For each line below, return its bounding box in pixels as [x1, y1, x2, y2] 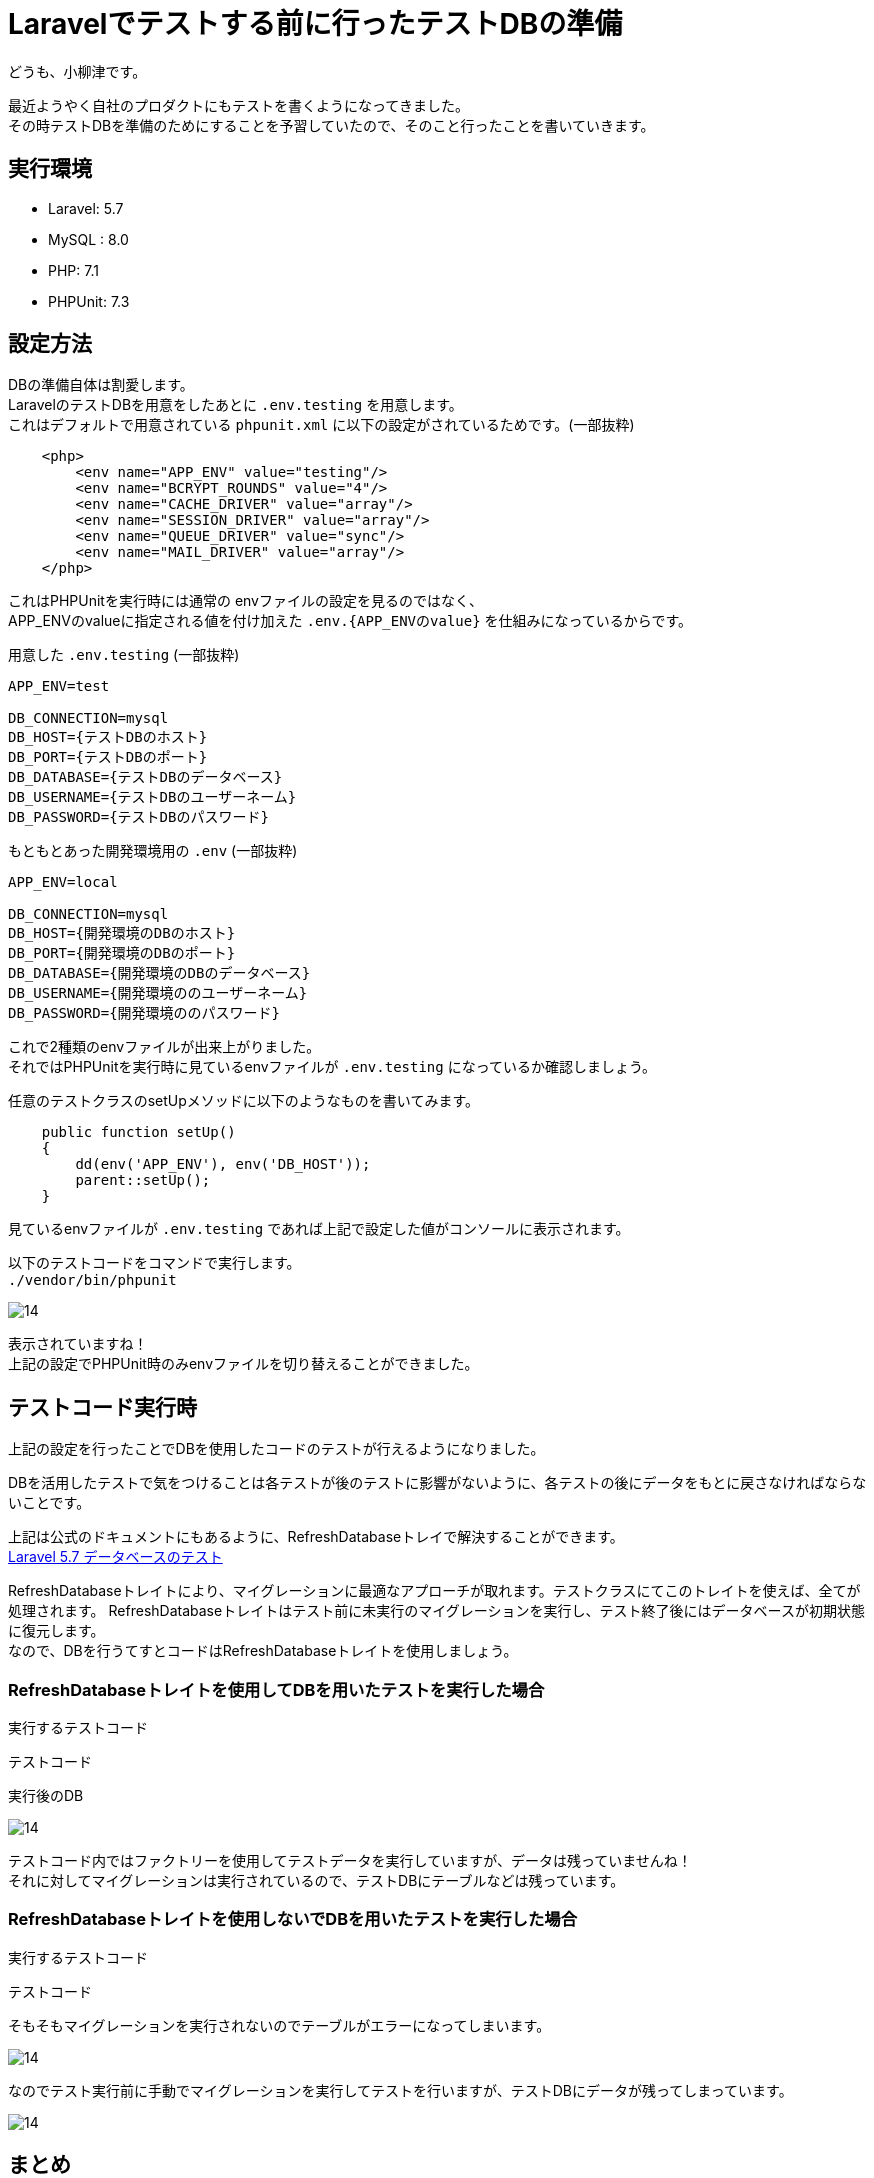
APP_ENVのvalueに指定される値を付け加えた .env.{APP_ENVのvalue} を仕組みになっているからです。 [8, 612, 693, 630]
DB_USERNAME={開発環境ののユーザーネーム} [8, 985, 308, 1002]
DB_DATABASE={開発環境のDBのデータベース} [8, 965, 311, 982]
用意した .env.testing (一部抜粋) [8, 646, 240, 664]
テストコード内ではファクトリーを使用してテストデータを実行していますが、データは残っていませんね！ [8, 1852, 692, 1870]
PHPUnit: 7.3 [48, 292, 130, 310]
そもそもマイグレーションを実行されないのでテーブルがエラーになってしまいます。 [8, 2016, 551, 2034]
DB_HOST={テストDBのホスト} [8, 729, 208, 746]
